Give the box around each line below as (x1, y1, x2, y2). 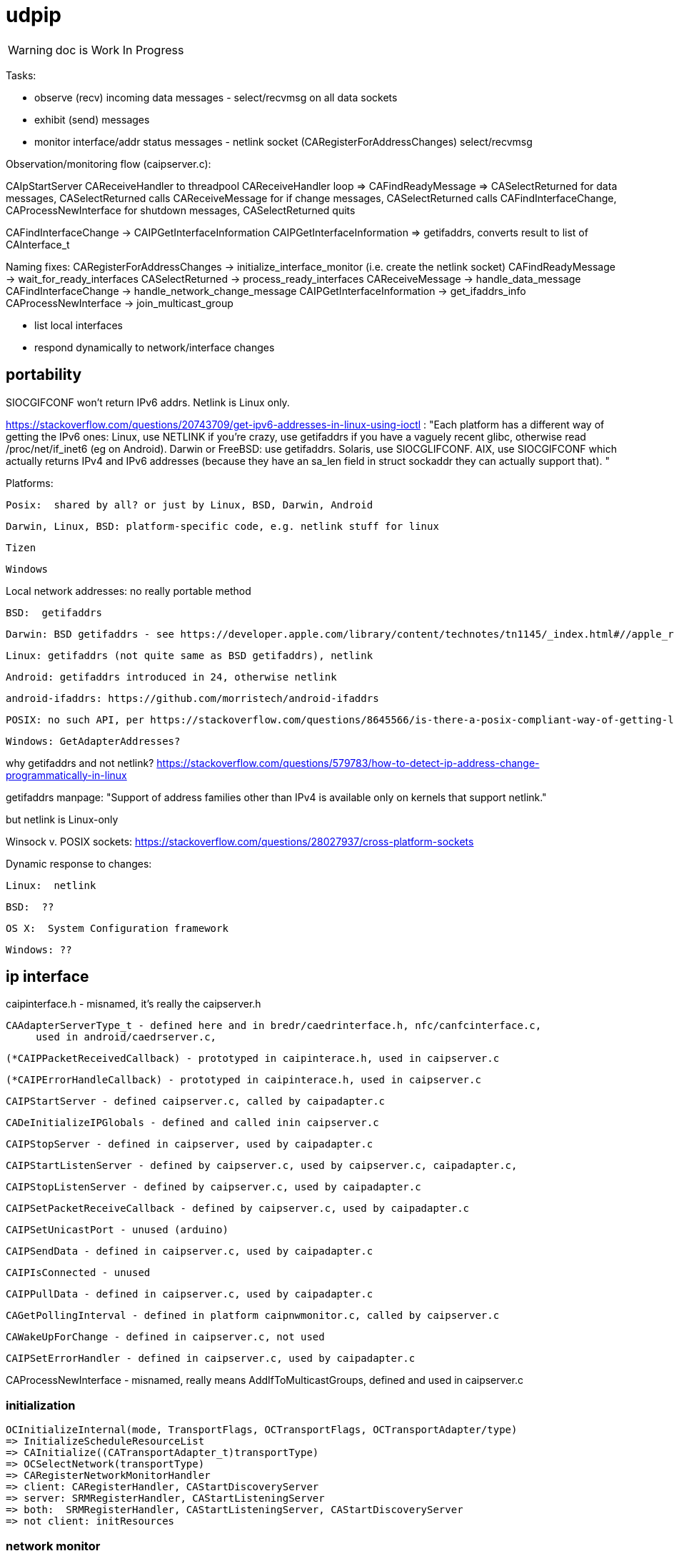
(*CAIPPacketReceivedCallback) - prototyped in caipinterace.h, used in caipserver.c (6, 1053, 500, 1065)
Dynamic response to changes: (6, 857, 152, 870)
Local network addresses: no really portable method (6, 584, 251, 597)
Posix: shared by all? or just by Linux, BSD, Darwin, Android (6, 498, 373, 511)
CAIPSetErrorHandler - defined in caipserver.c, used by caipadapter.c (6, 1352, 416, 1365)
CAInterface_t (6, 238, 70, 251)
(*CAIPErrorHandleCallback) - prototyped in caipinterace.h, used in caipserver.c (6, 1074, 481, 1086)
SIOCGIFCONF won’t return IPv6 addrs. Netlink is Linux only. (6, 396, 290, 408)
